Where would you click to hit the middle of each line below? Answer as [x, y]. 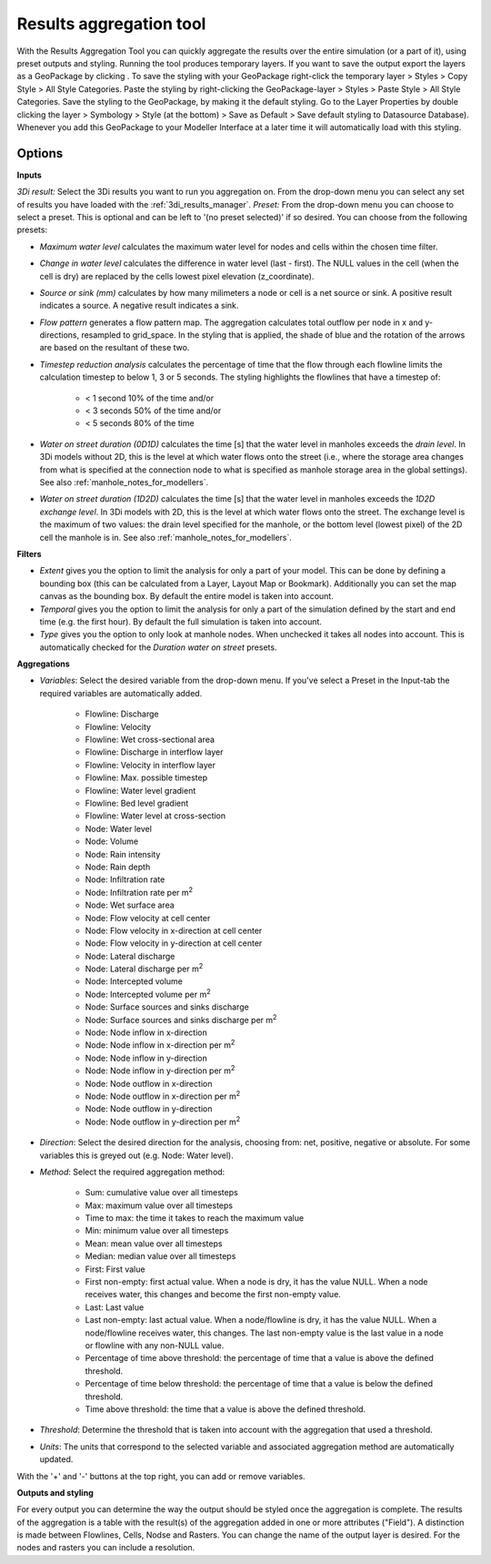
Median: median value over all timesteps [160, 1256]
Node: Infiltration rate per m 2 [139, 892]
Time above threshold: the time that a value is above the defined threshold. [225, 1409]
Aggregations [43, 664]
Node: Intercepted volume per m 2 [148, 994]
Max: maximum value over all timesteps [159, 1205]
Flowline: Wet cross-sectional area [150, 740]
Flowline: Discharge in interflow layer [154, 752]
